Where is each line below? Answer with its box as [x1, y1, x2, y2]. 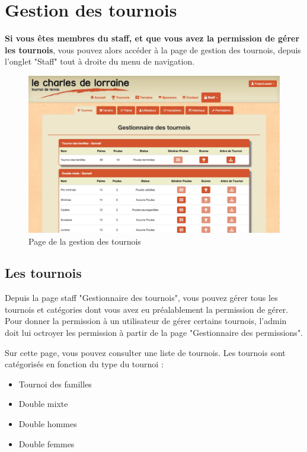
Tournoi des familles [18, 377, 92, 390]
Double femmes [18, 437, 75, 450]
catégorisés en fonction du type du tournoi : [5, 358, 164, 370]
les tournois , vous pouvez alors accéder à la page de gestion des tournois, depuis [5, 43, 301, 56]
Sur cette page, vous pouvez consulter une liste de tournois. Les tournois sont [5, 346, 286, 358]
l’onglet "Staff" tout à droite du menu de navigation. [5, 55, 195, 68]
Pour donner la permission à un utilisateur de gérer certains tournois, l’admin [5, 315, 287, 327]
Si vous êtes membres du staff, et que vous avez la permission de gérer [5, 32, 300, 44]
